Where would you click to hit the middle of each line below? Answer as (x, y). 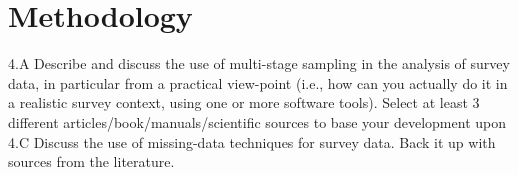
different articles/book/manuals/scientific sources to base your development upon (257, 121)
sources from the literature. (91, 161)
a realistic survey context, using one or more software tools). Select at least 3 (244, 102)
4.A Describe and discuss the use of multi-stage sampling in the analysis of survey (259, 63)
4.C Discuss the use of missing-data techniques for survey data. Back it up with (252, 141)
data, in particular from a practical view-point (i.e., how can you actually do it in (258, 82)
